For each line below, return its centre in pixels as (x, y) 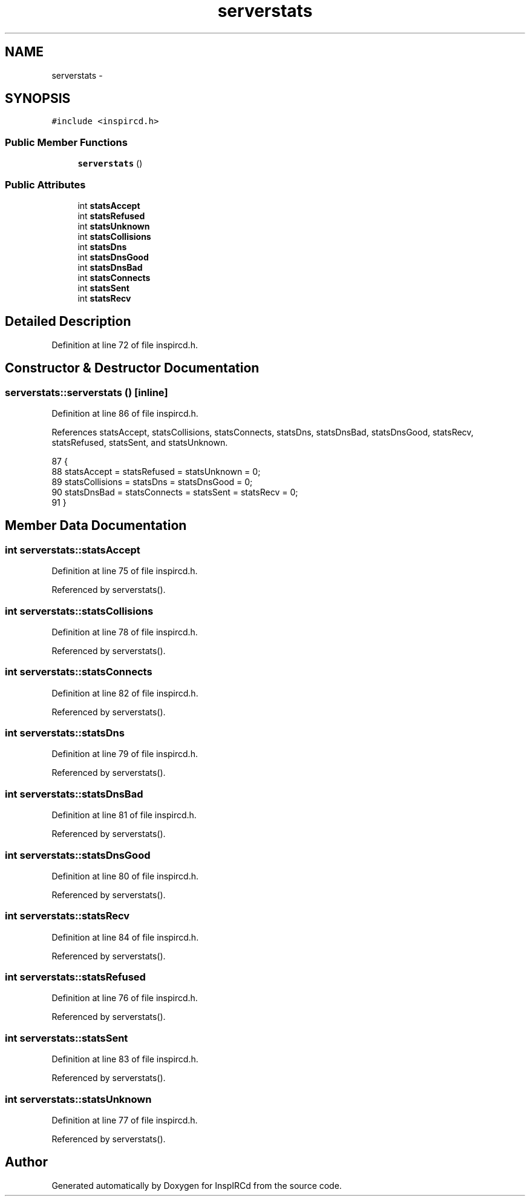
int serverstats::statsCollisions (79, 611)
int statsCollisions (114, 236)
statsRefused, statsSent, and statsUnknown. (140, 442)
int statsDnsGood (113, 257)
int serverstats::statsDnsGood (78, 855)
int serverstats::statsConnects (79, 672)
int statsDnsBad (110, 267)
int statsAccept (109, 205)
